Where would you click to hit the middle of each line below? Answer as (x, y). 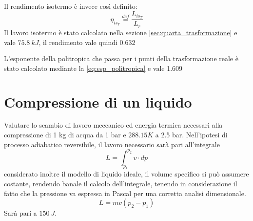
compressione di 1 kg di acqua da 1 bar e (65, 135)
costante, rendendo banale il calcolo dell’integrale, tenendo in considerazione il (121, 184)
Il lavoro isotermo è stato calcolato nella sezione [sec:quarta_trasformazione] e (121, 32)
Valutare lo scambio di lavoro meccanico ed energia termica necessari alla (113, 125)
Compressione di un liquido (98, 101)
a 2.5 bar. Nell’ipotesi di (191, 135)
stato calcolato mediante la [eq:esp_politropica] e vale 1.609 (93, 68)
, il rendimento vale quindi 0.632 (87, 42)
